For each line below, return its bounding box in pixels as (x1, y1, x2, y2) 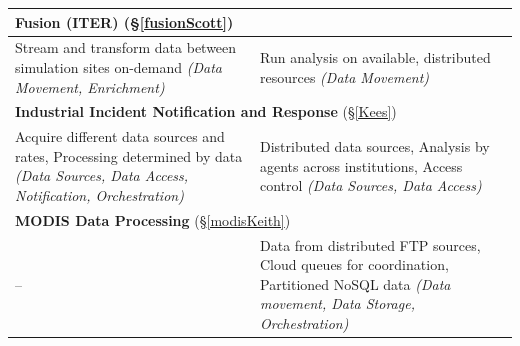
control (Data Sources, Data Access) (260, 175, 482, 196)
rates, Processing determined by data (15, 145, 243, 166)
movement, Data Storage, (260, 293, 415, 314)
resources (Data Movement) (260, 66, 430, 87)
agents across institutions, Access (260, 155, 463, 176)
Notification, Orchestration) (15, 185, 184, 205)
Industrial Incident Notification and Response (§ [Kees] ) (15, 101, 397, 122)
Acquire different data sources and (15, 126, 225, 147)
